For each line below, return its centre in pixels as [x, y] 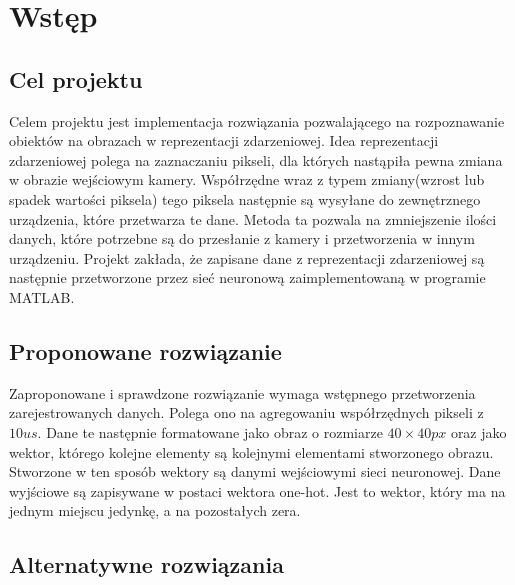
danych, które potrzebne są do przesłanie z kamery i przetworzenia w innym [242, 238]
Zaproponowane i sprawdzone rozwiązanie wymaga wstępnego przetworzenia [242, 392]
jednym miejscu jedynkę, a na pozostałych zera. [155, 510]
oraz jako [478, 431]
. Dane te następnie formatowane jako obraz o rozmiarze [210, 431]
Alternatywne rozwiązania [146, 564]
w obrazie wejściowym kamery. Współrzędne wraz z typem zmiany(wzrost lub [247, 179]
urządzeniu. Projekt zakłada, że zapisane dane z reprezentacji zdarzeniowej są [247, 257]
